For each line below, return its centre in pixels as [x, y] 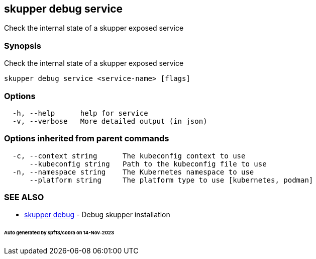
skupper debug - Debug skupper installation [97, 215]
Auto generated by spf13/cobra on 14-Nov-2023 [59, 233]
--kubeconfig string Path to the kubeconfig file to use [148, 164]
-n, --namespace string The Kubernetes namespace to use [133, 172]
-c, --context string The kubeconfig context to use [129, 156]
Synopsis [23, 46]
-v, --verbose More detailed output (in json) [110, 121]
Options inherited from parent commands [87, 139]
